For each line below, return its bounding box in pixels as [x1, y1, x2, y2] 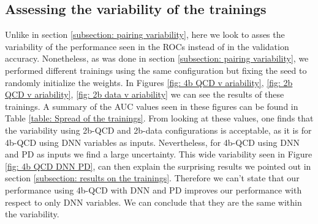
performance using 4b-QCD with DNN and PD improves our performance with [5, 183, 302, 196]
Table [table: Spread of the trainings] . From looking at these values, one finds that [5, 112, 314, 125]
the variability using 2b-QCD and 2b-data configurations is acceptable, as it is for [5, 123, 312, 136]
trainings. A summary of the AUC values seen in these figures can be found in [5, 99, 298, 112]
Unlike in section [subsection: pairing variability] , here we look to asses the [5, 28, 285, 41]
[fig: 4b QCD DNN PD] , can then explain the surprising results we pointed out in [5, 159, 311, 172]
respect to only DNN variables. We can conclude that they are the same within [5, 195, 302, 208]
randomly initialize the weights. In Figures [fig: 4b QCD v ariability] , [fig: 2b [5, 76, 293, 89]
